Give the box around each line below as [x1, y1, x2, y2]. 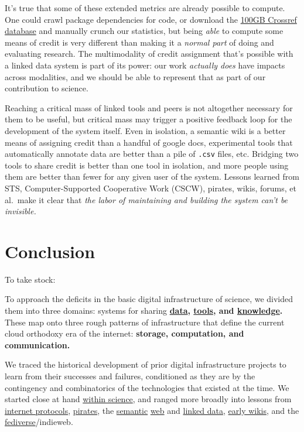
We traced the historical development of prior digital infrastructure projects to [5, 358, 286, 371]
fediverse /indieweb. [5, 416, 73, 428]
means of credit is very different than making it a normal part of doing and [5, 36, 274, 48]
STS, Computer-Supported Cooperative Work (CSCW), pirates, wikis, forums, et [5, 181, 296, 194]
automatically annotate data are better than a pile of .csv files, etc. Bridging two [5, 148, 299, 160]
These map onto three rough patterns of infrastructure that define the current [5, 316, 285, 328]
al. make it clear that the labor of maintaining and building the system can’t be [5, 193, 288, 205]
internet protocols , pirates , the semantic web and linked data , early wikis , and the [5, 404, 299, 416]
